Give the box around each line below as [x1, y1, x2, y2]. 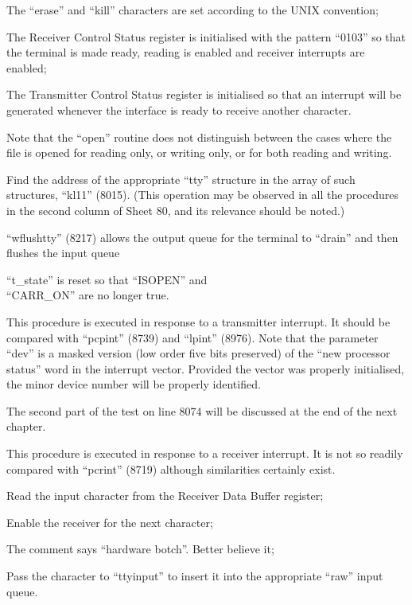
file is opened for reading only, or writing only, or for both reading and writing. [6, 144, 392, 161]
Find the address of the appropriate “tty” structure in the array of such [6, 170, 356, 187]
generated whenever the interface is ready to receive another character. [6, 101, 352, 118]
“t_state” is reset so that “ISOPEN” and [6, 271, 208, 287]
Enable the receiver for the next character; [6, 513, 213, 530]
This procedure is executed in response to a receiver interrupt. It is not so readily [6, 445, 403, 462]
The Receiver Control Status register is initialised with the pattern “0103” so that [6, 28, 406, 45]
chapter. [6, 418, 46, 435]
